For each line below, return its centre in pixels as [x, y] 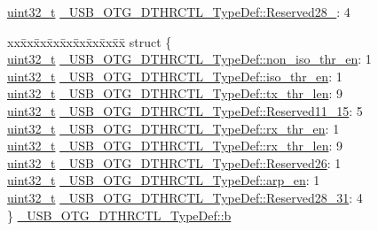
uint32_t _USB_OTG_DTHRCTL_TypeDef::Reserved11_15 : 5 [185, 110]
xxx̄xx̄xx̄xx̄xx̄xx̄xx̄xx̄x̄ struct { [90, 41]
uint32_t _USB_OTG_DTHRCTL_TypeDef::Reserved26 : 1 [174, 162]
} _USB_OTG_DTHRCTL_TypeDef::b [119, 215]
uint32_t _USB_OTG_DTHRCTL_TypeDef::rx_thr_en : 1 [173, 128]
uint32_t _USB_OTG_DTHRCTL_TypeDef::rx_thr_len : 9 [175, 146]
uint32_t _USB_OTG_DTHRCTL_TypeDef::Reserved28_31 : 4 [185, 197]
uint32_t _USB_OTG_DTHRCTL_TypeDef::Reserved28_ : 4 [179, 12]
